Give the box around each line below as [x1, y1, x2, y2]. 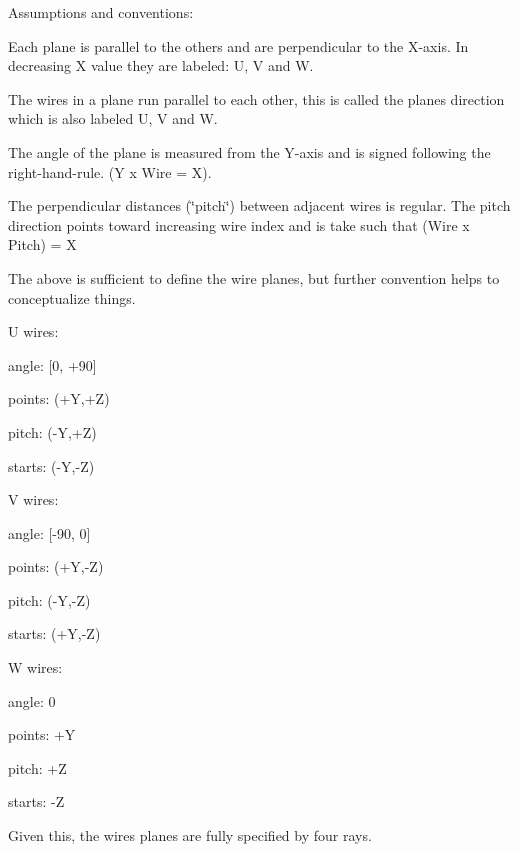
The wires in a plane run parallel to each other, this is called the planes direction [8, 88, 505, 109]
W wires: [8, 657, 63, 678]
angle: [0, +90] [8, 354, 97, 375]
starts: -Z [8, 791, 65, 812]
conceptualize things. [8, 287, 136, 308]
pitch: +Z [8, 757, 67, 778]
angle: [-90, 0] [8, 522, 91, 543]
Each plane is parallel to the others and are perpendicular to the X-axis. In [8, 35, 469, 56]
